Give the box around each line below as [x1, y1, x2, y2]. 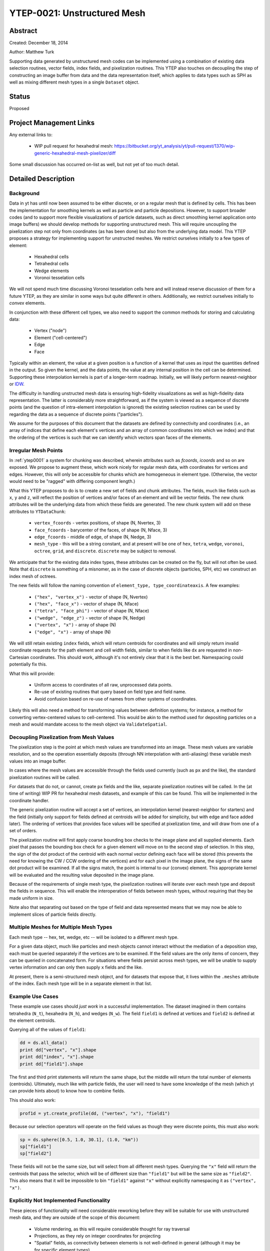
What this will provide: [9, 671, 55, 677]
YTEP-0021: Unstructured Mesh [9, 8, 145, 19]
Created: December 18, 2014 [9, 40, 68, 46]
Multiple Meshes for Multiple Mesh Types [9, 924, 112, 931]
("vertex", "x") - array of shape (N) [34, 622, 116, 628]
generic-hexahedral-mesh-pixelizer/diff [34, 150, 116, 156]
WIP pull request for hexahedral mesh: [34, 143, 113, 149]
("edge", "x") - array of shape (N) [34, 629, 111, 635]
